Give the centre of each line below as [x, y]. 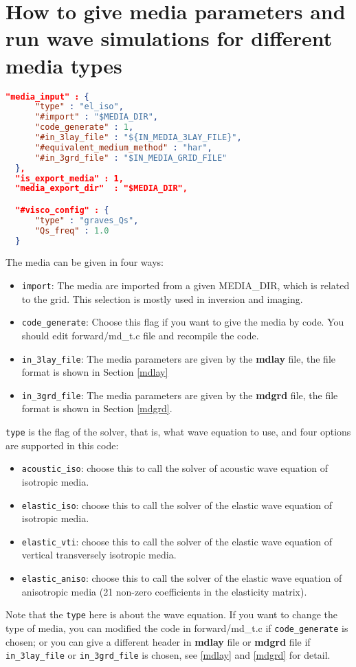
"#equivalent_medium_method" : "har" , [123, 147]
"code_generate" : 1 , [84, 127]
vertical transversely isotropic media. [99, 555]
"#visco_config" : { [62, 210]
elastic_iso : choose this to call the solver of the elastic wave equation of [177, 505]
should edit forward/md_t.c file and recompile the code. [140, 335]
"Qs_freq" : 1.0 [72, 230]
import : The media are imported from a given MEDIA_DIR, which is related [186, 285]
